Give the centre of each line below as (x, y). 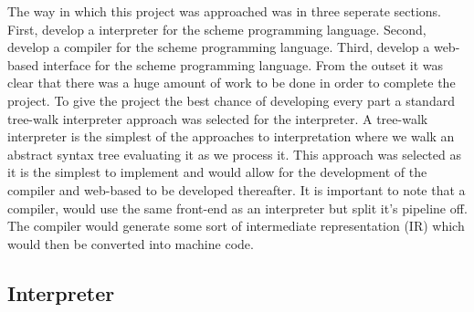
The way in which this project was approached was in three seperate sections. (225, 11)
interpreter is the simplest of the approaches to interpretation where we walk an (231, 136)
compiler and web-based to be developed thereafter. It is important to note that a (237, 189)
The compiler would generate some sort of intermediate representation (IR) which (236, 226)
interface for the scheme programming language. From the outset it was (243, 64)
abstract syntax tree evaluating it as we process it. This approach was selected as (234, 154)
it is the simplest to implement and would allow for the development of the (217, 172)
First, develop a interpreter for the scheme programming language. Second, (217, 29)
